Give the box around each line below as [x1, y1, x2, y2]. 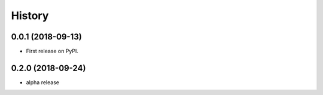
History [11, 9, 49, 22]
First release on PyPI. [26, 48, 79, 55]
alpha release [26, 78, 60, 86]
